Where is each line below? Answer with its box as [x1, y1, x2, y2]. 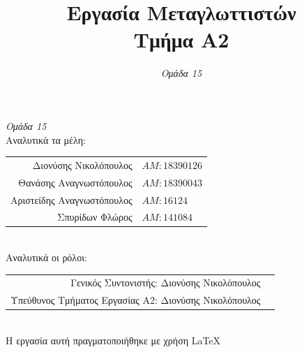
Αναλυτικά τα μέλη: [6, 132, 86, 147]
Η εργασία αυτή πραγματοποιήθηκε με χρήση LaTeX [6, 332, 221, 347]
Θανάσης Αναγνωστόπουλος [18, 175, 133, 189]
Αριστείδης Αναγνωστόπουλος [10, 192, 133, 207]
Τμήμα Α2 [133, 25, 229, 54]
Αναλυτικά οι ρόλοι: [6, 250, 87, 265]
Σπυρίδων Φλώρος [57, 210, 133, 224]
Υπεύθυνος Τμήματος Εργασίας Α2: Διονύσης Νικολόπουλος [10, 293, 261, 307]
